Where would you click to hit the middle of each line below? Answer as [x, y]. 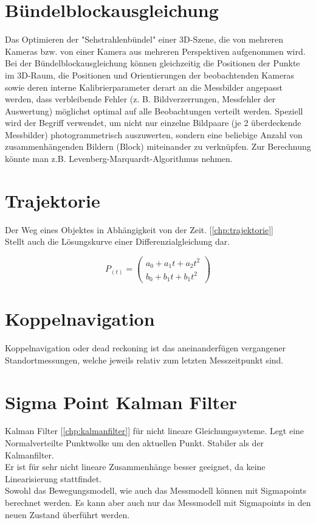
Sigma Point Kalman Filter [121, 402]
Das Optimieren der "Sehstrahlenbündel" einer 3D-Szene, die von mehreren [144, 39]
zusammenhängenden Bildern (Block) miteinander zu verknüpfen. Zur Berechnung [158, 146]
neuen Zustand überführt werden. [67, 514]
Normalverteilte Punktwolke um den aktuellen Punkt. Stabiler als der [135, 443]
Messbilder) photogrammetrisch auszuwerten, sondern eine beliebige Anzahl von [154, 134]
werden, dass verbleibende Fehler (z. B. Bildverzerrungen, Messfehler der [140, 99]
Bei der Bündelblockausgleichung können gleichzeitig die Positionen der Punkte [153, 63]
